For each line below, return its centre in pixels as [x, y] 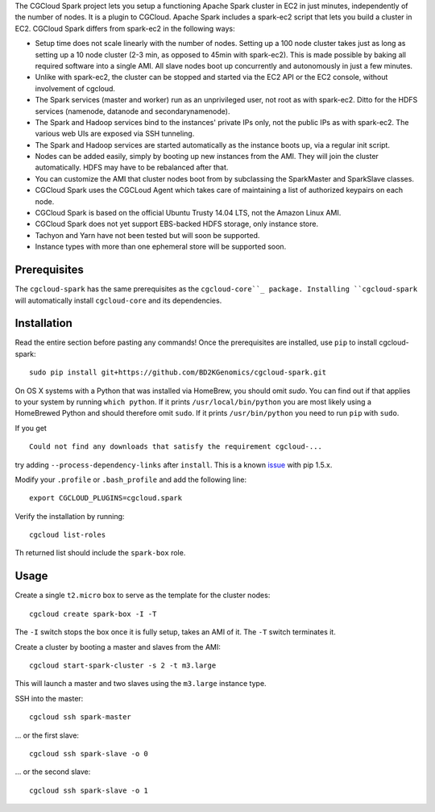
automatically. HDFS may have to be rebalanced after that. [132, 167]
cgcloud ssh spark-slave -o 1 [89, 790]
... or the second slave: [53, 772]
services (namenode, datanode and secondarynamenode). [133, 111]
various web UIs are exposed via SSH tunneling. [115, 134]
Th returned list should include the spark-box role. [100, 553]
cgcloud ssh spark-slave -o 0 [89, 753]
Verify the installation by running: [70, 516]
